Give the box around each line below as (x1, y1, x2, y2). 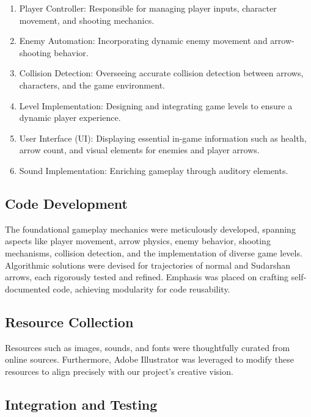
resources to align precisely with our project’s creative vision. (5, 364, 233, 377)
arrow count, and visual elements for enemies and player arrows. (19, 143, 260, 156)
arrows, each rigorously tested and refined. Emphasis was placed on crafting (5, 270, 289, 283)
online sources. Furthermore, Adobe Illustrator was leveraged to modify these (5, 353, 294, 366)
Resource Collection (5, 312, 134, 331)
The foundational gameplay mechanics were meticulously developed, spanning (5, 222, 296, 235)
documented (5, 282, 50, 295)
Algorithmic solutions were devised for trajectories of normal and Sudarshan (5, 258, 290, 271)
